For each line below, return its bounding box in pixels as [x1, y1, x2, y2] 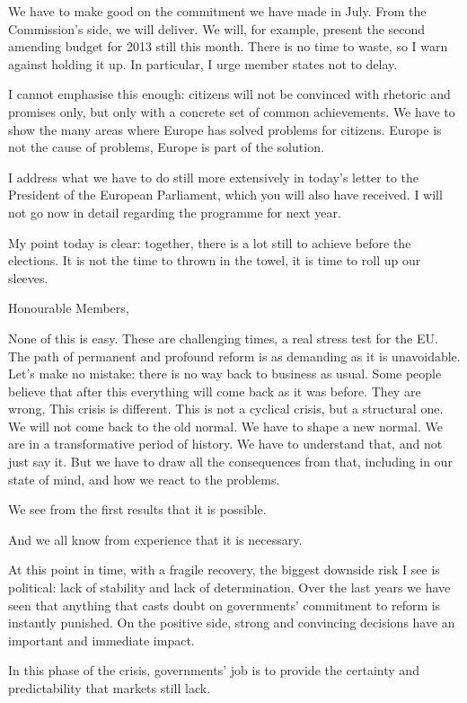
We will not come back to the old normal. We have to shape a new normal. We [8, 416, 443, 435]
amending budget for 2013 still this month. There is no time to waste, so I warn [8, 37, 448, 56]
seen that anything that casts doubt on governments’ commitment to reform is [8, 595, 441, 614]
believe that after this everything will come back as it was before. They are [8, 381, 421, 400]
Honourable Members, [8, 298, 129, 317]
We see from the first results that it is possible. [8, 500, 267, 519]
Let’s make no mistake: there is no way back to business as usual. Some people [8, 364, 442, 383]
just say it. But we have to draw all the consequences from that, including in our [8, 452, 453, 471]
